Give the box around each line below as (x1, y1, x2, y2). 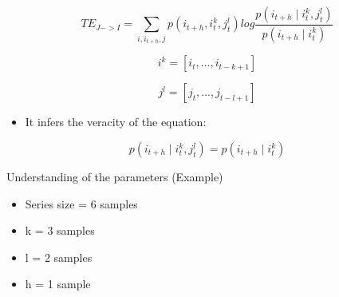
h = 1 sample (25, 275, 91, 292)
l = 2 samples (25, 248, 93, 265)
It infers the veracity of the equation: (25, 113, 207, 130)
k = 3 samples (25, 222, 95, 239)
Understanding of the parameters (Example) (6, 168, 223, 184)
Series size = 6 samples (25, 195, 138, 212)
